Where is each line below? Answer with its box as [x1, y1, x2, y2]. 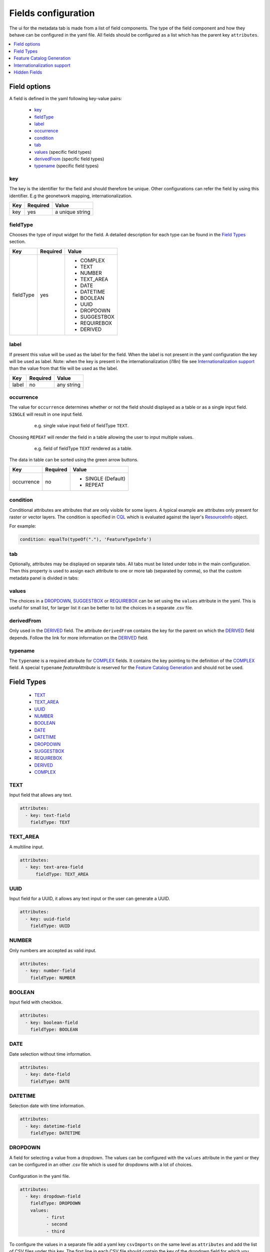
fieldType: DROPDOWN [30, 1200, 81, 1206]
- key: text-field [25, 812, 70, 818]
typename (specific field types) [34, 163, 99, 169]
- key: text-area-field [25, 864, 83, 870]
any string [56, 381, 81, 388]
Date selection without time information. [9, 1051, 92, 1057]
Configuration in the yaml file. [9, 1173, 70, 1179]
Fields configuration [9, 8, 95, 19]
